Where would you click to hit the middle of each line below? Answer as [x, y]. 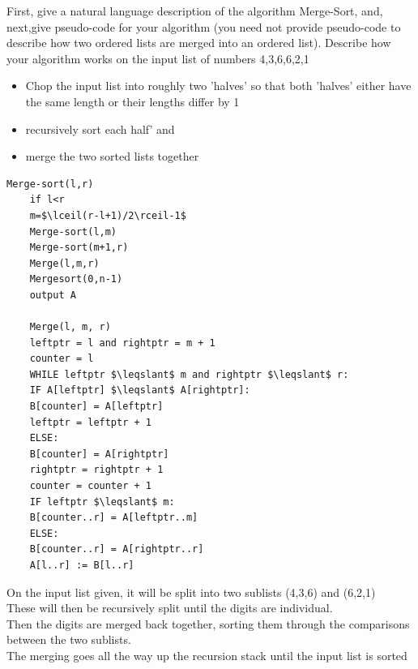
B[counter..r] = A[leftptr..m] [114, 518]
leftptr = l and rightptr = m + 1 [122, 343]
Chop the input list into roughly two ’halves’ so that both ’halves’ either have [218, 86]
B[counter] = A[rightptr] [99, 454]
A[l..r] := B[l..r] [82, 565]
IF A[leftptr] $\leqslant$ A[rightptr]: [140, 390]
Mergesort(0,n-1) [76, 279]
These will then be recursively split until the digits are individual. [170, 608]
